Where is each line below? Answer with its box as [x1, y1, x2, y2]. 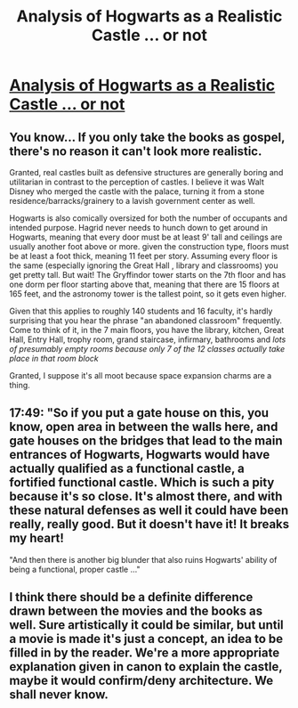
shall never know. [9, 688, 109, 703]
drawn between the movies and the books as [9, 604, 263, 619]
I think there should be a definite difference [9, 590, 254, 605]
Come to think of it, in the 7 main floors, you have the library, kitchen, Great [9, 325, 285, 335]
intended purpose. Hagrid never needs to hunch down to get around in [9, 223, 269, 232]
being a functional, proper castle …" [9, 564, 141, 574]
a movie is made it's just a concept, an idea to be [9, 631, 284, 647]
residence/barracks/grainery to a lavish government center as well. [9, 196, 255, 206]
